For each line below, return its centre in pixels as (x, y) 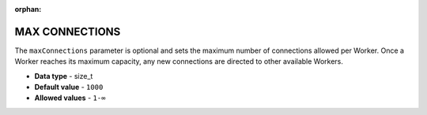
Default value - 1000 (69, 87)
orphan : (28, 9)
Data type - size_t (64, 76)
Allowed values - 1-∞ (70, 98)
